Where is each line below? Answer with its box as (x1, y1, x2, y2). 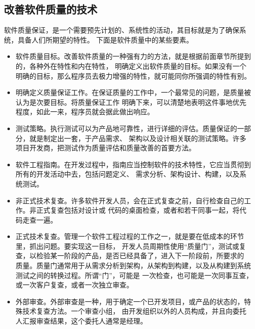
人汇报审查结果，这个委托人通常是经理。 (15, 316, 147, 326)
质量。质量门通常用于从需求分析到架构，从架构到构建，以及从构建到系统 (15, 260, 251, 271)
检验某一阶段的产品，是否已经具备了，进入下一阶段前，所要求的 (36, 250, 244, 261)
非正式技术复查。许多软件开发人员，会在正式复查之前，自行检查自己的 (15, 195, 244, 205)
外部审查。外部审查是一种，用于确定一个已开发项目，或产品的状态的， (15, 296, 244, 306)
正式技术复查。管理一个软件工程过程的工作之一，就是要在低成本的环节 (15, 231, 244, 241)
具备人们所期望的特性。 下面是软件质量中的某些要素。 (17, 34, 193, 45)
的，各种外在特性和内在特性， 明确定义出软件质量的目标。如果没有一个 (15, 60, 247, 71)
